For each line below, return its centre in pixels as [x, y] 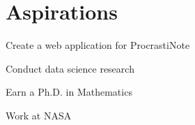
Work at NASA [39, 115]
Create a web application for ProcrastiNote [98, 45]
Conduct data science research [70, 68]
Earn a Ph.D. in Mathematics [69, 92]
